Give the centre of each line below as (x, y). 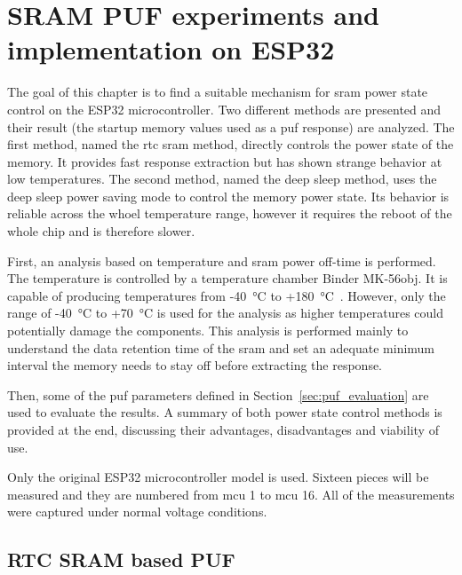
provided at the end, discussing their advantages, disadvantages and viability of (223, 429)
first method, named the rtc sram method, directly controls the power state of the (231, 144)
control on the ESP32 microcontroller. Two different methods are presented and (224, 109)
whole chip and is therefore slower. (101, 231)
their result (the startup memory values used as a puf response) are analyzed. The (231, 126)
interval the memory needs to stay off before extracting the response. (195, 365)
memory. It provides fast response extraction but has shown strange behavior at (225, 161)
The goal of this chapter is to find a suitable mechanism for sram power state (218, 92)
